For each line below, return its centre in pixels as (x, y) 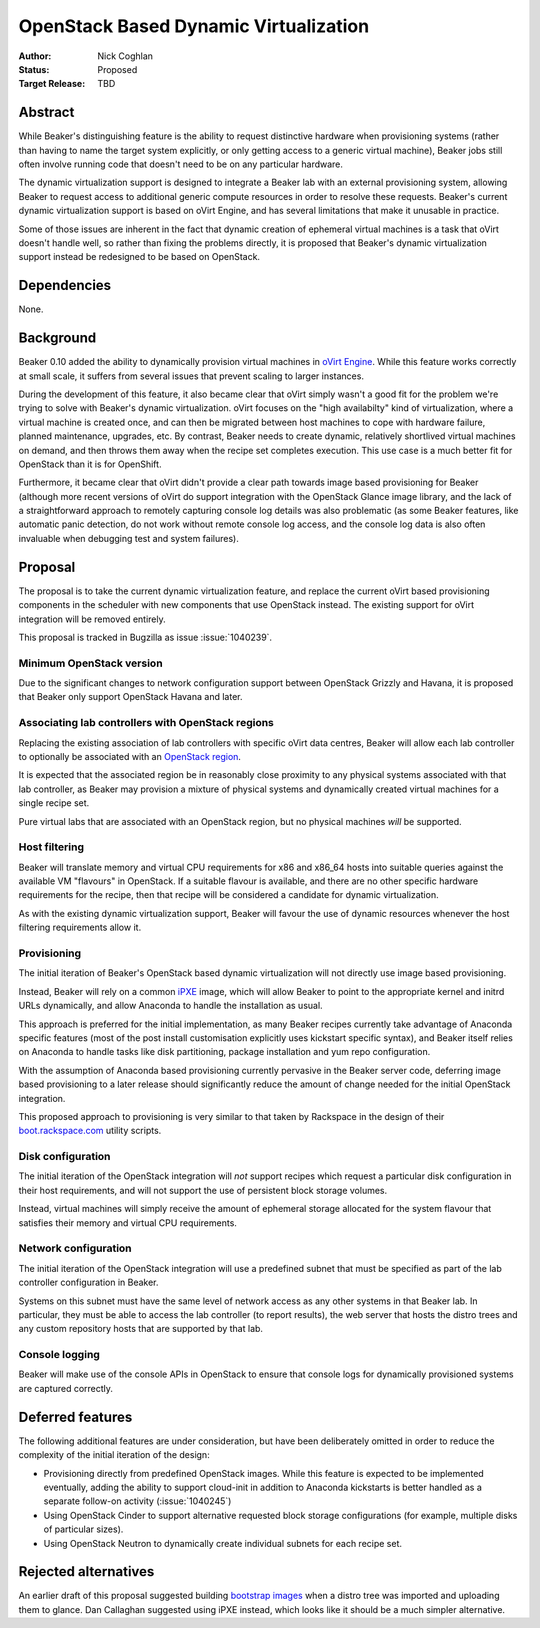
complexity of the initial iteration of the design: (114, 1455)
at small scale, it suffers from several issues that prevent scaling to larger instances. (191, 376)
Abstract (46, 112)
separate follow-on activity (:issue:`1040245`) (137, 1501)
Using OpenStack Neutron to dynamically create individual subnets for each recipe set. (223, 1543)
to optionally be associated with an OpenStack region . (130, 756)
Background (57, 338)
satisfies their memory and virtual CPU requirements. (127, 1222)
